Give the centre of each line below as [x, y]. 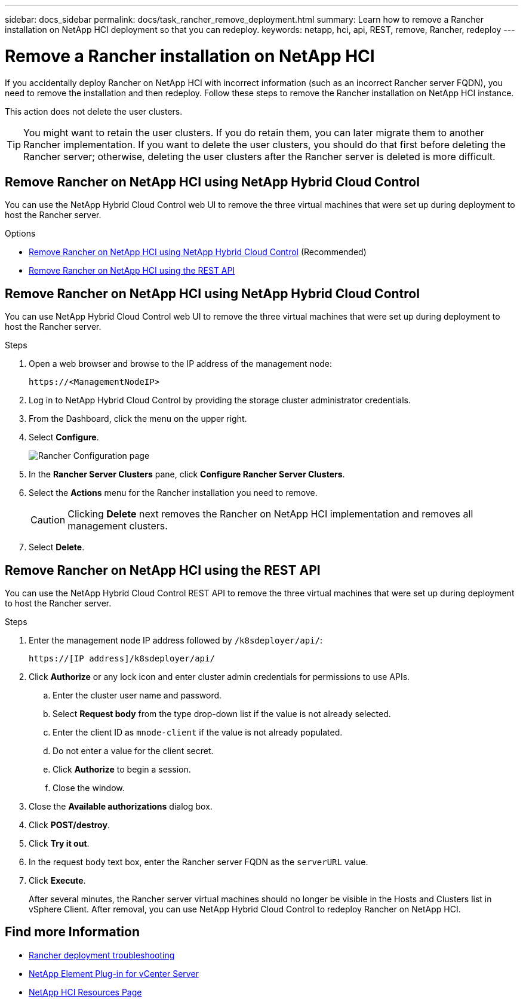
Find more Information [73, 932]
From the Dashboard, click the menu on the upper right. [138, 419]
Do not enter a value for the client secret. [133, 751]
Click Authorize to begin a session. [122, 770]
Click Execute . [57, 881]
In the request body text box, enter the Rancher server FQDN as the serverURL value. [199, 862]
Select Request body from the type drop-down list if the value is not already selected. [222, 714]
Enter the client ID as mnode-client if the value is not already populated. [198, 733]
